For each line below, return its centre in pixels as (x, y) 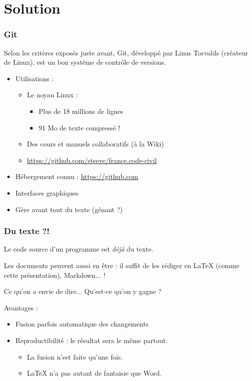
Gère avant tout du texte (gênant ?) (69, 209)
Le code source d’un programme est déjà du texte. (79, 249)
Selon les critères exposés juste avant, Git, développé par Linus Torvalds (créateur (126, 52)
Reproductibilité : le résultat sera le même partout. (91, 340)
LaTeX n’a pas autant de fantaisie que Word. (94, 373)
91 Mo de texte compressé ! (79, 127)
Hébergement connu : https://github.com (77, 176)
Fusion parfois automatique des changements (82, 324)
